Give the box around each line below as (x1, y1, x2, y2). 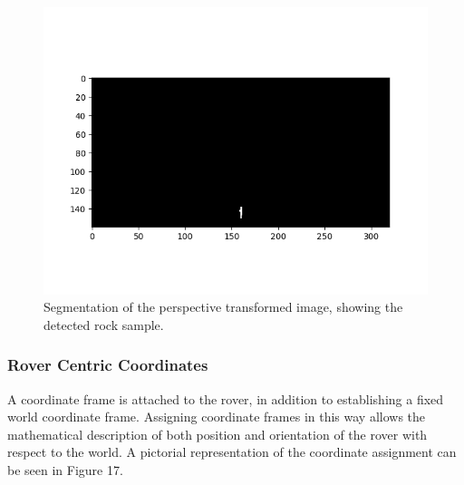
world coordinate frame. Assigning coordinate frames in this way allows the (7, 407, 426, 426)
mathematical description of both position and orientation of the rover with (7, 424, 428, 443)
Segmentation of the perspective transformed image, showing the (43, 297, 403, 316)
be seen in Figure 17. (7, 461, 123, 480)
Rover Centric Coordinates (7, 354, 208, 376)
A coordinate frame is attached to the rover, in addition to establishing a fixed (7, 389, 444, 408)
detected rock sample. (43, 315, 164, 334)
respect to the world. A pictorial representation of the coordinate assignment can (7, 442, 457, 461)
